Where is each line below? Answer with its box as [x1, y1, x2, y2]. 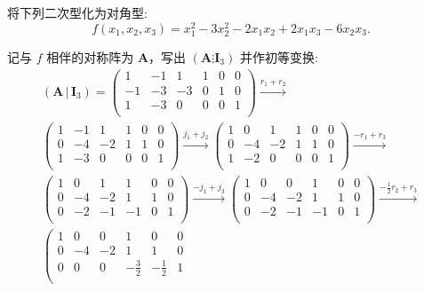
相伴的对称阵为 [46, 47, 134, 66]
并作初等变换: [239, 47, 318, 66]
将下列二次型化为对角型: [7, 4, 148, 21]
